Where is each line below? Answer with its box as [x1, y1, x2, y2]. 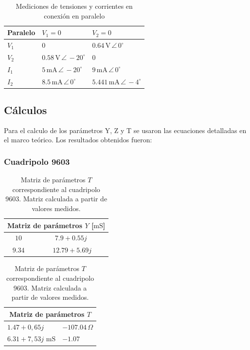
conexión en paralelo [44, 10, 105, 20]
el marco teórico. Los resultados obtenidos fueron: [4, 135, 152, 145]
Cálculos [4, 102, 47, 117]
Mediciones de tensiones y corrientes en [16, 1, 133, 11]
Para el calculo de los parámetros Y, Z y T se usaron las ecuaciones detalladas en [4, 125, 247, 135]
